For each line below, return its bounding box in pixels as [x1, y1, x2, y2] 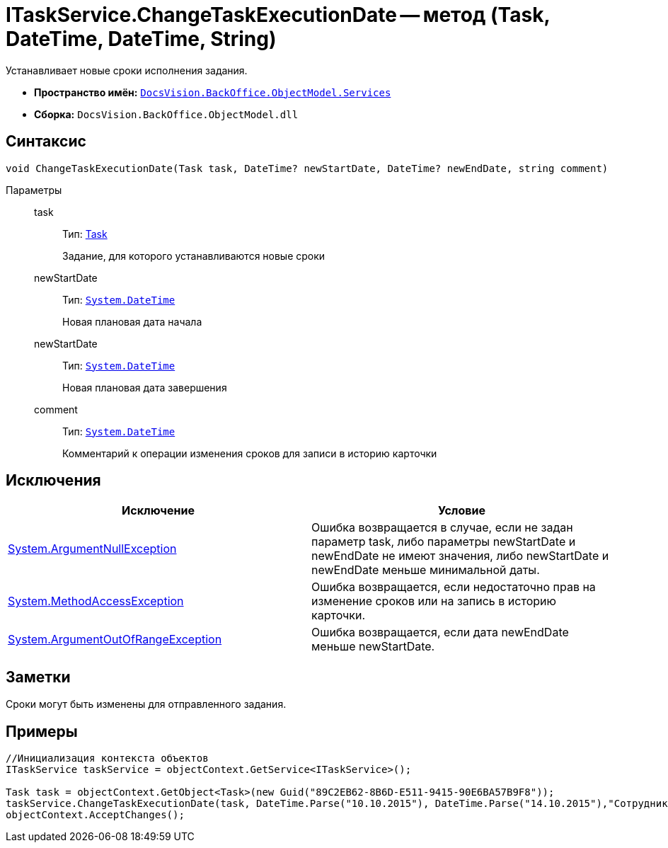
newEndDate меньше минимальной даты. [311, 563, 540, 578]
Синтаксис [6, 132, 86, 151]
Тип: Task [62, 227, 108, 240]
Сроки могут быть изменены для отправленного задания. [6, 698, 287, 711]
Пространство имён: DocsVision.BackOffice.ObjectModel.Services [34, 86, 391, 98]
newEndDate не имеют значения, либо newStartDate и [311, 549, 609, 563]
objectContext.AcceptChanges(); [6, 809, 185, 821]
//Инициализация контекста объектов [6, 752, 209, 764]
